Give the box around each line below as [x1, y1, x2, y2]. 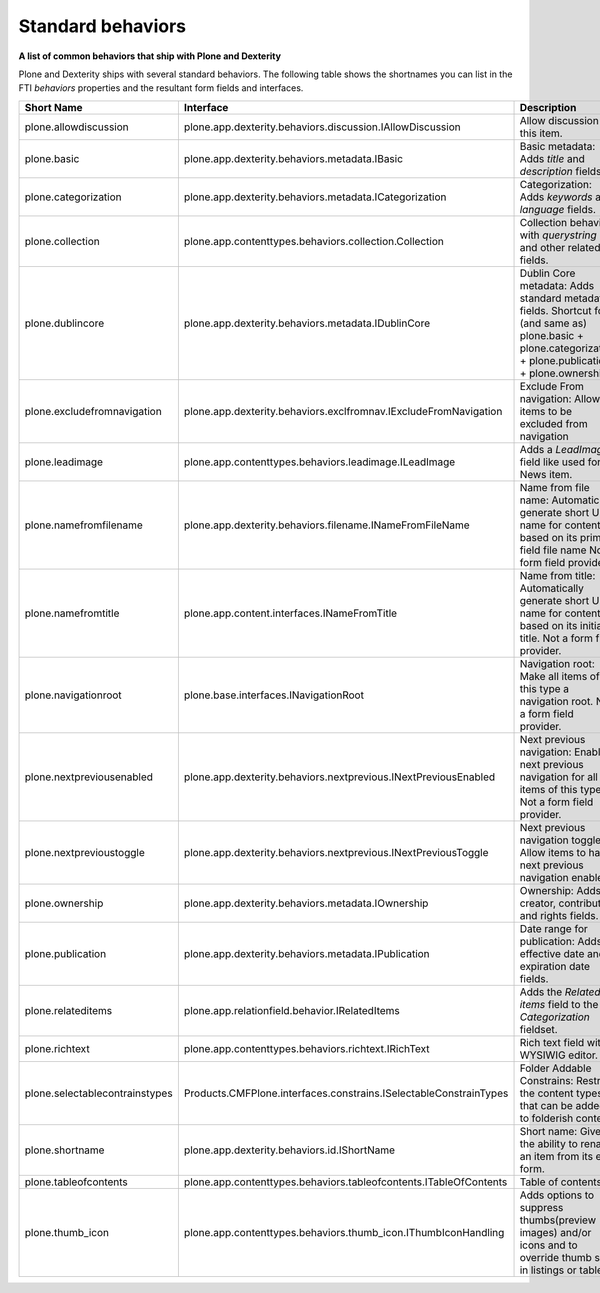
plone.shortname [24, 1143, 105, 1157]
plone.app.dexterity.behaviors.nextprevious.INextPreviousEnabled [183, 770, 496, 784]
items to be [519, 404, 573, 418]
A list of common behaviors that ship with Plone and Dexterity [18, 50, 282, 62]
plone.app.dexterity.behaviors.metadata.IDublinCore [183, 316, 431, 330]
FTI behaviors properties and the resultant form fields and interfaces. [18, 82, 304, 94]
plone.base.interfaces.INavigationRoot [183, 688, 365, 702]
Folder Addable [519, 1061, 592, 1075]
